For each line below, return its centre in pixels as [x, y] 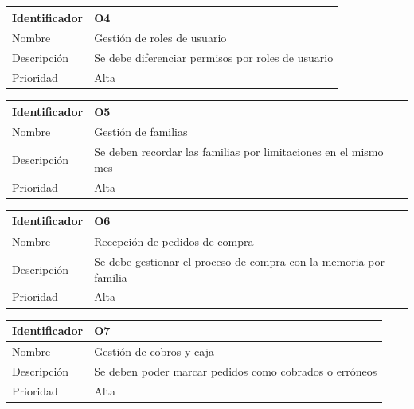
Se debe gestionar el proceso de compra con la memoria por [239, 261]
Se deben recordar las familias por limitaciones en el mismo [239, 152]
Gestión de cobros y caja [154, 351]
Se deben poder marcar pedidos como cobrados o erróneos [236, 370]
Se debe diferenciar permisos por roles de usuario [214, 58]
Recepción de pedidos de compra [174, 242]
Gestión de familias [141, 132]
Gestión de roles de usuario [160, 38]
